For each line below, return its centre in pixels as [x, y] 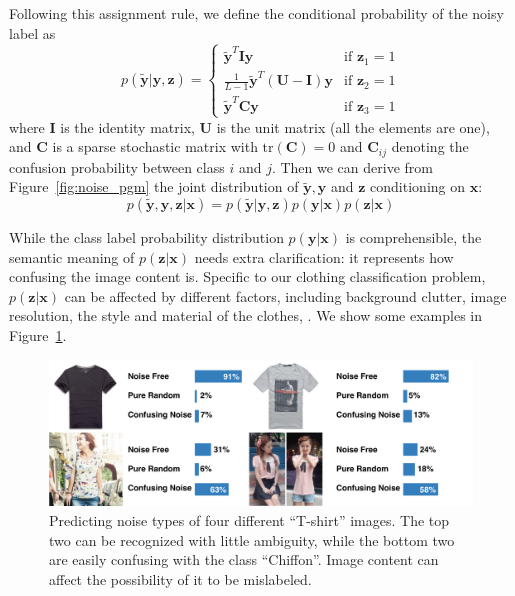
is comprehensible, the [413, 236]
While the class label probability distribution [146, 236]
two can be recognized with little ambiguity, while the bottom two [252, 539]
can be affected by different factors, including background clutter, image [285, 295]
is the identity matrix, [127, 126]
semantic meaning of [72, 256]
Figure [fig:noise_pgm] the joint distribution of [154, 186]
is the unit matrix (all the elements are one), [353, 126]
